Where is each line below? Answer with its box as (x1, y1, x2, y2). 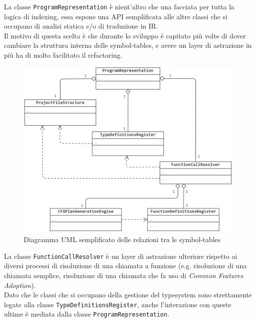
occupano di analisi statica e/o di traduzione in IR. (4, 21, 159, 31)
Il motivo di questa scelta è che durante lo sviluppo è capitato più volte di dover (4, 30, 246, 40)
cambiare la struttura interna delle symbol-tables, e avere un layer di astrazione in (4, 40, 252, 50)
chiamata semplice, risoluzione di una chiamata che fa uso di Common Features (4, 270, 243, 280)
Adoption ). (4, 280, 36, 290)
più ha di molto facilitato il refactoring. (4, 50, 123, 60)
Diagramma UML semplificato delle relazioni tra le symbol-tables (24, 234, 221, 245)
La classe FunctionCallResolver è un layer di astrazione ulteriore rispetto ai (4, 250, 237, 261)
